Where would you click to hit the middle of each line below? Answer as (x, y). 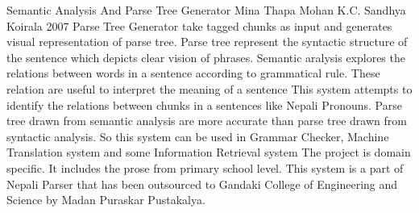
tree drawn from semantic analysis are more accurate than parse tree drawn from (207, 121)
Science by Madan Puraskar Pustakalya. (106, 200)
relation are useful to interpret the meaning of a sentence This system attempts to (209, 88)
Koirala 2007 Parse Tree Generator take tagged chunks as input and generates (199, 25)
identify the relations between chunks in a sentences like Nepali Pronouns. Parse (204, 104)
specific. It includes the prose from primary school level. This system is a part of (205, 167)
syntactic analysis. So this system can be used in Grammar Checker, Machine (198, 136)
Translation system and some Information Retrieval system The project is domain (209, 152)
